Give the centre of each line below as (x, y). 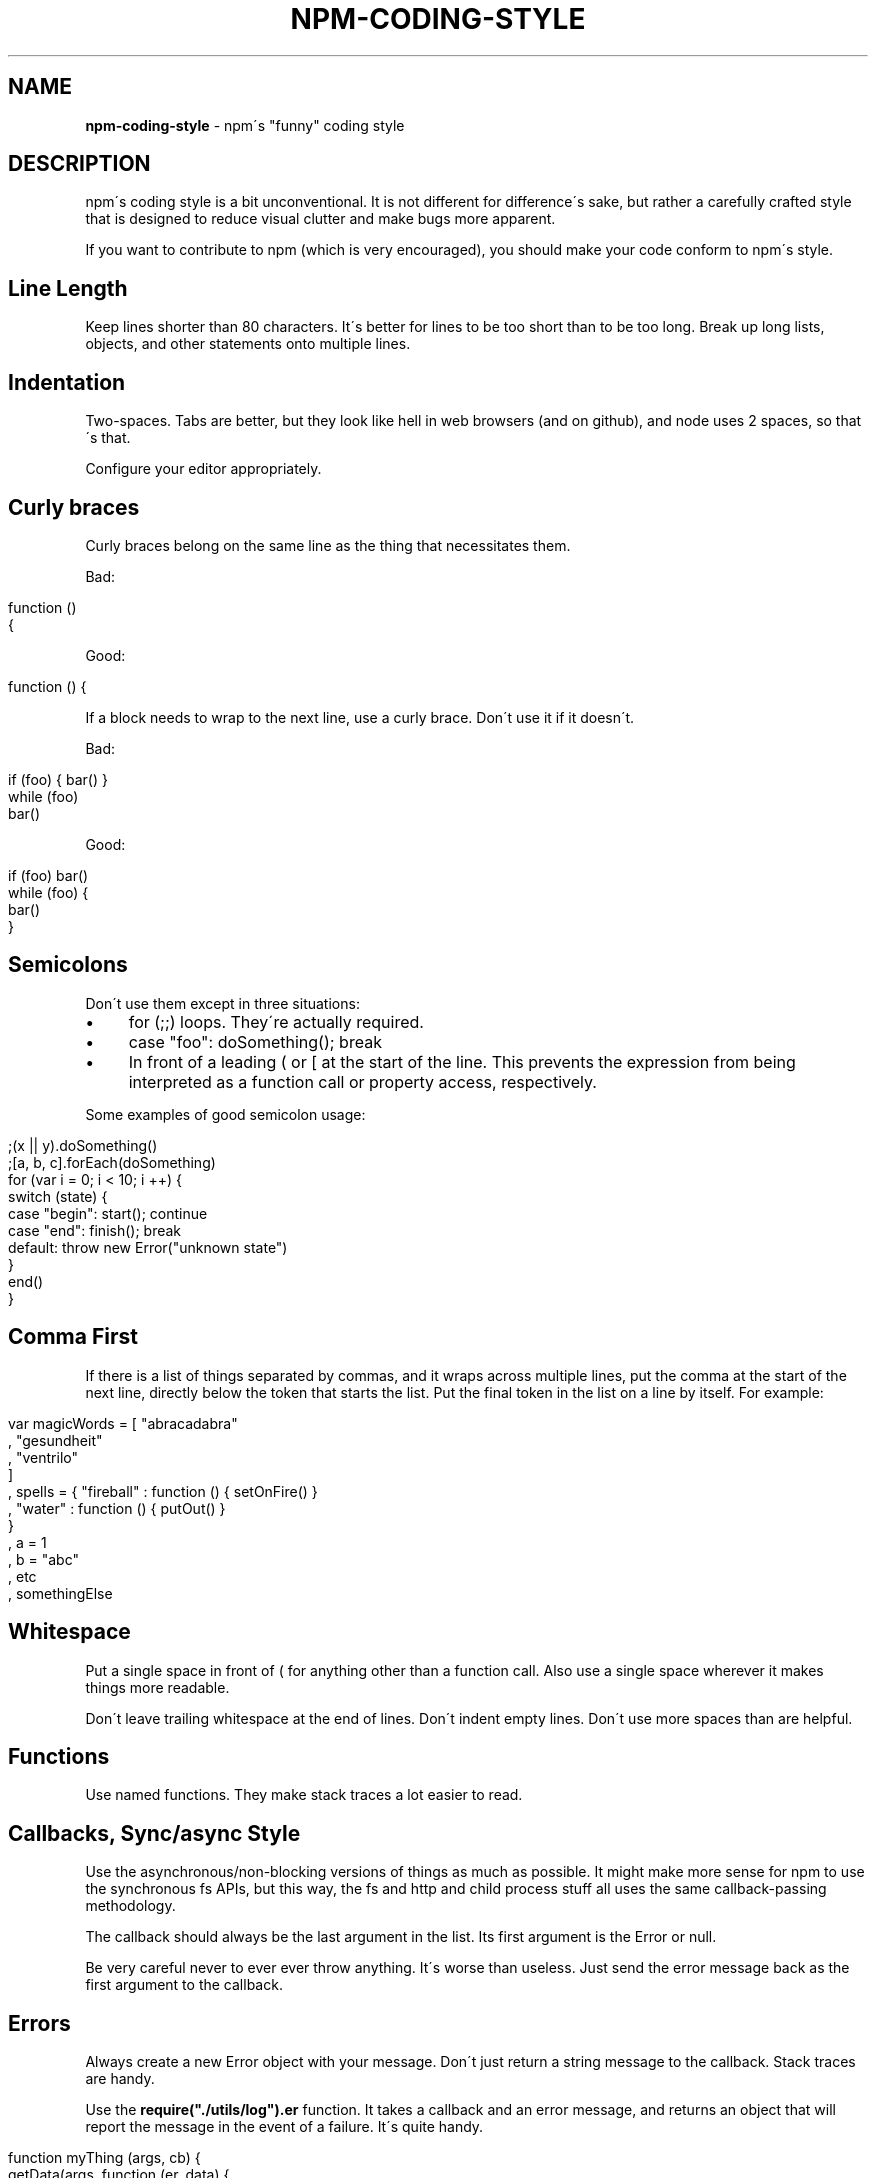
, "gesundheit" (55, 1440)
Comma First (73, 1337)
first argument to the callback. (184, 1985)
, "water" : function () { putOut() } (117, 1508)
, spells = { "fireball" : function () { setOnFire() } (163, 1491)
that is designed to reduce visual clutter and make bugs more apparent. (320, 219)
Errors (39, 2023)
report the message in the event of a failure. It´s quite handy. (284, 2127)
